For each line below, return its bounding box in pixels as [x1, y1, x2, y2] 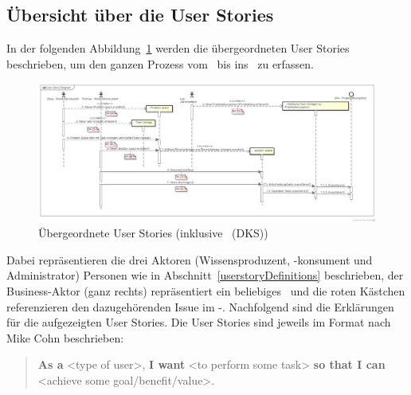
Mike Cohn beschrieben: [6, 329, 124, 346]
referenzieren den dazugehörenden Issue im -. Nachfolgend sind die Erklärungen [6, 298, 394, 315]
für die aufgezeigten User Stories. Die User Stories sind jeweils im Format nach [6, 314, 391, 330]
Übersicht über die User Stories [6, 2, 274, 27]
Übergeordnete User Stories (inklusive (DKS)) [38, 225, 268, 241]
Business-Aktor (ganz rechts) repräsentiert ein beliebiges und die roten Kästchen [6, 283, 405, 299]
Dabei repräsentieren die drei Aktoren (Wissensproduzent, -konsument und [6, 251, 373, 268]
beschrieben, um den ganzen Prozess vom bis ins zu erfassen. [6, 55, 314, 72]
